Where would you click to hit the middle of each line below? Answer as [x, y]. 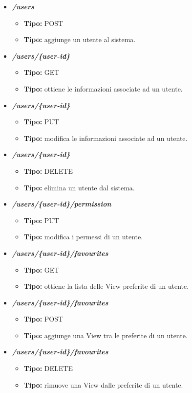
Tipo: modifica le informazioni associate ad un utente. [106, 138]
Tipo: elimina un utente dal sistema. [79, 187]
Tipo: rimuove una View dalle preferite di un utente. [103, 384]
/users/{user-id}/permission [62, 204]
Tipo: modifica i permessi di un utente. [83, 237]
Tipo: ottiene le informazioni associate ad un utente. [103, 88]
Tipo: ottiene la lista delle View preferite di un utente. [106, 286]
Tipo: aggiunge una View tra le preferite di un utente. [106, 335]
